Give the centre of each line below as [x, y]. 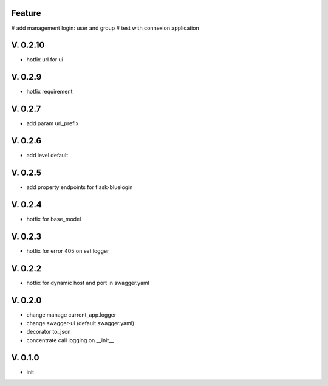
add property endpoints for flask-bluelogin [80, 187]
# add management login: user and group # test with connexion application [105, 28]
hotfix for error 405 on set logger [68, 251]
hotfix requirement [50, 92]
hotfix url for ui [45, 60]
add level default [47, 156]
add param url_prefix [53, 123]
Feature [26, 13]
